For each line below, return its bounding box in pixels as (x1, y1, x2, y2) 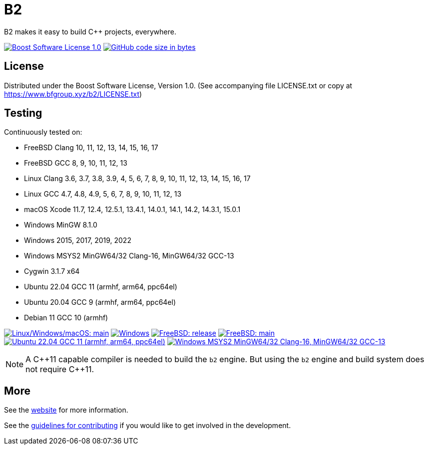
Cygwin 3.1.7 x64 (24, 267, 80, 276)
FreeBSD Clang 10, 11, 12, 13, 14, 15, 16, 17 (24, 143, 158, 152)
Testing (4, 107, 42, 120)
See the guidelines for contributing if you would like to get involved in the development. (4, 421, 291, 430)
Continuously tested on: (4, 128, 82, 137)
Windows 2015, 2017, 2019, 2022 (24, 236, 131, 245)
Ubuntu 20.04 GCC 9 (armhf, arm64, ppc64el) (24, 298, 176, 307)
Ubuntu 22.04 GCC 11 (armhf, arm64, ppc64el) (24, 282, 177, 291)
